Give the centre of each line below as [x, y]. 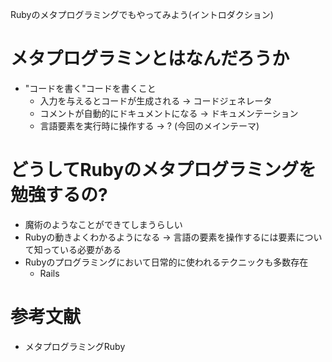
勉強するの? [59, 195]
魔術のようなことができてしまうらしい [103, 224]
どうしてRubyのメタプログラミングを [163, 170]
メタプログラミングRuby [75, 346]
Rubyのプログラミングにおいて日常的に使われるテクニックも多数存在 [166, 262]
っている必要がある [82, 249]
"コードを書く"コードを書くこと [90, 88]
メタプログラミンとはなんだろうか [150, 59]
